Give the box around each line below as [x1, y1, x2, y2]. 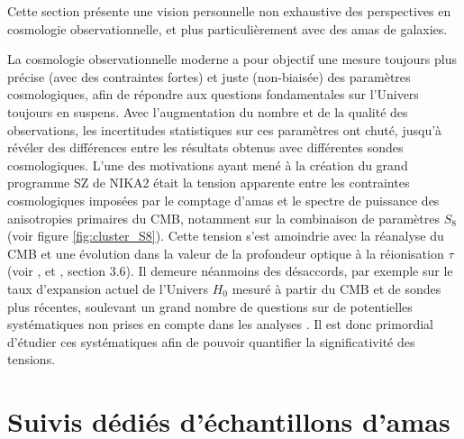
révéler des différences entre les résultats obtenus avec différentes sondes [7, 138, 404, 157]
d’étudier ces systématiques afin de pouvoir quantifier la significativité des [7, 332, 415, 351]
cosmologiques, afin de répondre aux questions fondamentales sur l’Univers [7, 85, 419, 104]
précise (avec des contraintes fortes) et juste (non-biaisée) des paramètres [7, 67, 411, 86]
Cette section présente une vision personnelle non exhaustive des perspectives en [7, 2, 451, 20]
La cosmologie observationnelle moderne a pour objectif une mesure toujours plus [7, 50, 457, 69]
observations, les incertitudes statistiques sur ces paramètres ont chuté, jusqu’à [7, 120, 442, 139]
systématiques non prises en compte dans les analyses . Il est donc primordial [7, 315, 433, 334]
